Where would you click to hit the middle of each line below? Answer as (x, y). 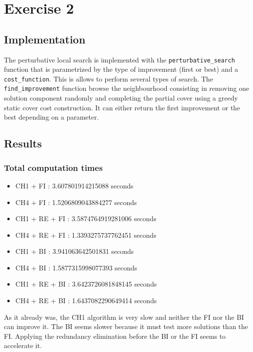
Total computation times (53, 167)
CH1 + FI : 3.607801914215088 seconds (74, 185)
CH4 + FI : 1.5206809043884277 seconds (76, 202)
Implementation (45, 39)
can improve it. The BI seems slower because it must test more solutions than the (126, 326)
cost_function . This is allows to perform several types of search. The (108, 78)
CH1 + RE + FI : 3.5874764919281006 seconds (86, 218)
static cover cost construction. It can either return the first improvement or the (122, 107)
